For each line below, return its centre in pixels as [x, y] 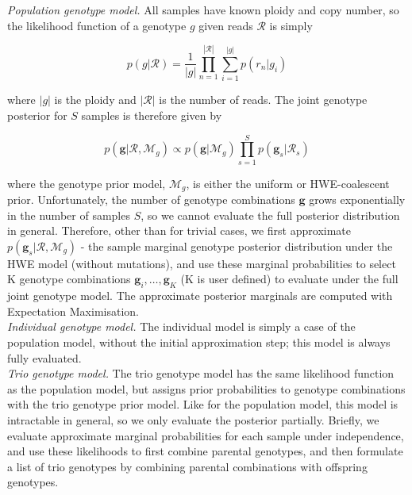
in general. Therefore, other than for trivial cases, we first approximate [179, 230]
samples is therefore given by [152, 115]
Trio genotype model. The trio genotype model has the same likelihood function [201, 373]
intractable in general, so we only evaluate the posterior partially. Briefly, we [193, 420]
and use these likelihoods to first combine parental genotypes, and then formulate [205, 451]
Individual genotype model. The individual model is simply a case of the [181, 326]
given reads [226, 25]
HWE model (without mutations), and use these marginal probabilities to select [202, 263]
